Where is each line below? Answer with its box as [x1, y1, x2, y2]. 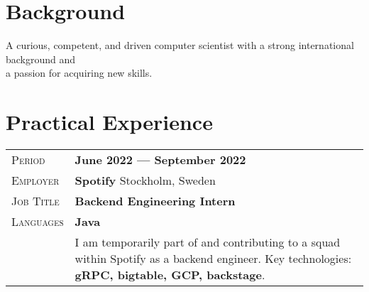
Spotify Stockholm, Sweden [75, 172, 216, 189]
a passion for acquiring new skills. [6, 65, 153, 80]
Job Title [11, 193, 60, 210]
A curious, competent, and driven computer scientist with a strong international [6, 38, 354, 53]
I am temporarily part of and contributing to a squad [75, 234, 341, 251]
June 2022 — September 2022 [75, 151, 246, 168]
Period [11, 151, 45, 168]
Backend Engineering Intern [75, 193, 236, 210]
